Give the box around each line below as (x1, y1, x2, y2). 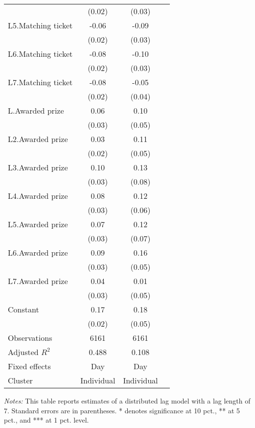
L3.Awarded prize (8, 162, 68, 173)
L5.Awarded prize (8, 218, 68, 230)
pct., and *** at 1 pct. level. (4, 415, 89, 425)
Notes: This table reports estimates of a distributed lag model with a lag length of (4, 396, 251, 405)
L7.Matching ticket (8, 76, 73, 88)
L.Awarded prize (8, 105, 64, 116)
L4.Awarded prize (8, 190, 68, 201)
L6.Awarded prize (8, 247, 68, 258)
